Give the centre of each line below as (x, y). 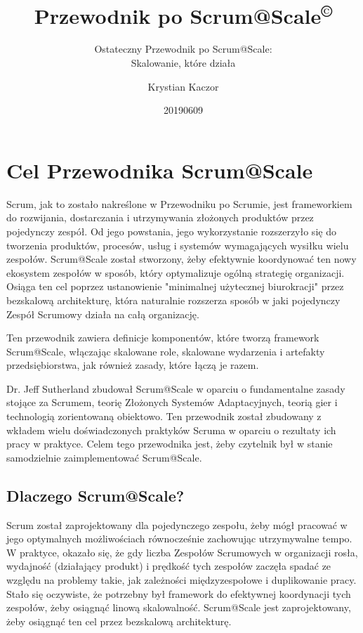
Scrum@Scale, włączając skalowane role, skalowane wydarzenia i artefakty (166, 351)
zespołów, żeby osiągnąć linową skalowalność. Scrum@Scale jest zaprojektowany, (179, 607)
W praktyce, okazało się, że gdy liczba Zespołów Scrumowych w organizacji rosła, (182, 552)
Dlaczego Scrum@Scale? (95, 495)
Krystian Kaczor (183, 86)
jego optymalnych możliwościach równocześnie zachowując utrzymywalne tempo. (179, 539)
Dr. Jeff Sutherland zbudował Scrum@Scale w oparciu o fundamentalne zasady (176, 388)
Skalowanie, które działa (183, 63)
